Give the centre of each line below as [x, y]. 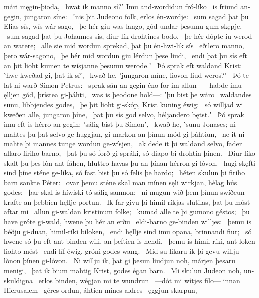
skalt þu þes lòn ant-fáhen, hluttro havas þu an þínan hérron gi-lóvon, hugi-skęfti [129, 163]
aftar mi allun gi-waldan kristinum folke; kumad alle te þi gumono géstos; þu [127, 212]
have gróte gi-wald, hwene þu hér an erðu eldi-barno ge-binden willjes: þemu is [128, 222]
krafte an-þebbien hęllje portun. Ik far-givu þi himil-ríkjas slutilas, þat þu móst [127, 202]
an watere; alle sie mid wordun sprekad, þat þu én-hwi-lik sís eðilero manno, [124, 46]
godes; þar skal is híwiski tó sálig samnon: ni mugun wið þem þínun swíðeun [124, 192]
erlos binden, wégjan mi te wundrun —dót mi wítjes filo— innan [139, 280]
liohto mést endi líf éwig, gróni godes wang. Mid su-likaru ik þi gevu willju [122, 250]
